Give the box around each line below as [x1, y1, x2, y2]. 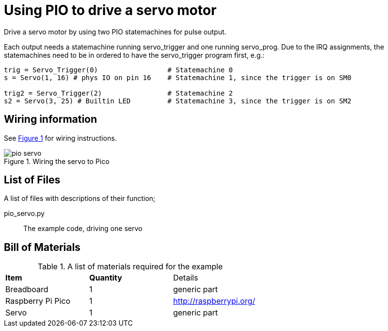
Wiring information [4, 113, 97, 126]
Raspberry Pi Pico [5, 296, 71, 306]
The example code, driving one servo [23, 224, 143, 233]
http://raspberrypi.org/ [173, 296, 255, 306]
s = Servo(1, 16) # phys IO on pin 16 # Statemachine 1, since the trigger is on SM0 [4, 73, 352, 82]
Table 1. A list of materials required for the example [37, 262, 223, 272]
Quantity [89, 273, 122, 283]
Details [173, 273, 198, 283]
